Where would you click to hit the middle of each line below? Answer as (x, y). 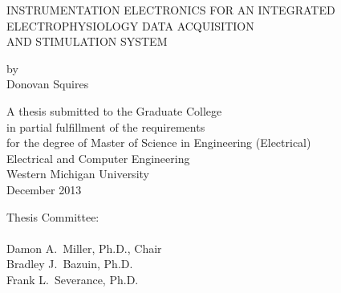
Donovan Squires (48, 84)
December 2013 (44, 189)
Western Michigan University (78, 174)
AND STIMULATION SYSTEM (87, 41)
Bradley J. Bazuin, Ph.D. (70, 264)
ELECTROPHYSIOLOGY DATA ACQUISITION (130, 25)
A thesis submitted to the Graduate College (114, 110)
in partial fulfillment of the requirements (106, 126)
